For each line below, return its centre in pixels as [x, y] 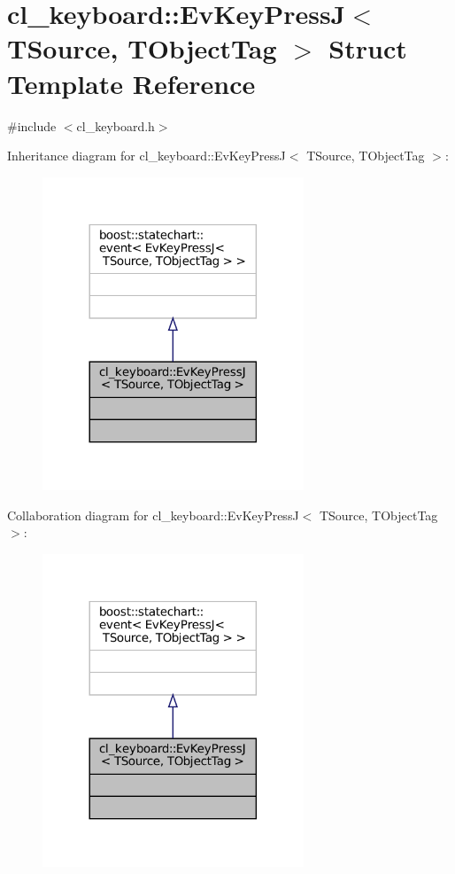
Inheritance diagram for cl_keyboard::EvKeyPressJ [147, 156]
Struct [368, 48]
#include [32, 125]
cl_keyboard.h [116, 125]
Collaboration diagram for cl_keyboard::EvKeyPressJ [153, 515]
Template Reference [131, 83]
